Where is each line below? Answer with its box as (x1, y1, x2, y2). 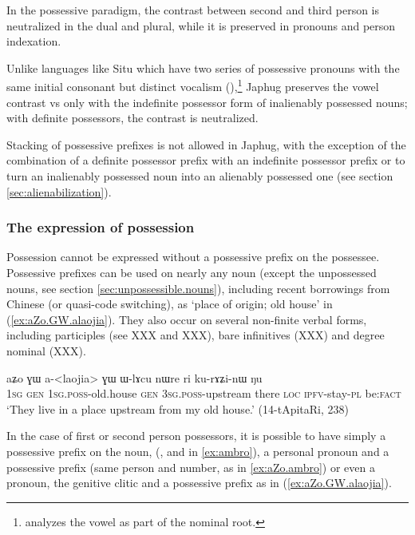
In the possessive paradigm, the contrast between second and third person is (6, 2, 380, 18)
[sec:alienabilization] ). (6, 183, 112, 200)
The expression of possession (6, 217, 195, 237)
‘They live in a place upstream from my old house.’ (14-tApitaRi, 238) (6, 400, 349, 417)
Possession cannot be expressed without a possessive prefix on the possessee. (6, 248, 380, 265)
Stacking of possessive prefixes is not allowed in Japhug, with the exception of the (6, 136, 406, 153)
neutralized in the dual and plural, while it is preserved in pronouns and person (6, 17, 396, 34)
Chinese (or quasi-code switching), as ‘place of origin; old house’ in (6, 295, 333, 312)
